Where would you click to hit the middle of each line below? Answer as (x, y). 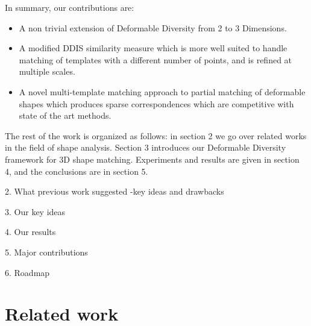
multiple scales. (47, 71)
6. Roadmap (27, 272)
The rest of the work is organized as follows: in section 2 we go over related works (156, 135)
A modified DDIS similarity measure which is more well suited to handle (153, 48)
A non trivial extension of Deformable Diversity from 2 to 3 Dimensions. (153, 27)
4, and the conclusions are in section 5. (77, 171)
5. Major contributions (46, 252)
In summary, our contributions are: (70, 7)
